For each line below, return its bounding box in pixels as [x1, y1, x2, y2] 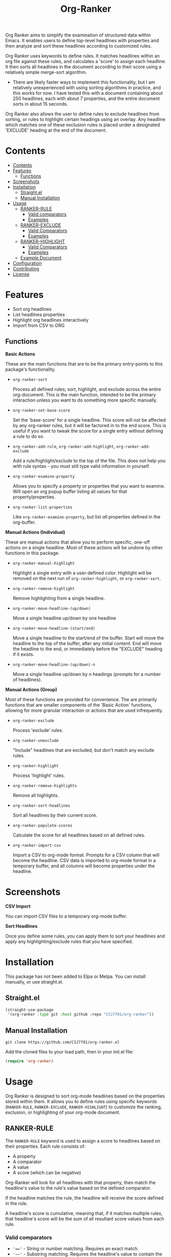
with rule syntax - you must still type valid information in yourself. [12, 463, 151, 469]
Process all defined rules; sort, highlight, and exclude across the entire [12, 386, 161, 392]
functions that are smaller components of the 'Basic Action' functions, [5, 702, 153, 708]
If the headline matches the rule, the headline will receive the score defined [5, 1194, 164, 1201]
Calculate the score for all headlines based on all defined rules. [12, 832, 145, 838]
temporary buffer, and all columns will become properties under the [12, 863, 155, 869]
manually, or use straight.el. [5, 979, 64, 985]
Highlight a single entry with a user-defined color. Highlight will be [12, 570, 152, 576]
